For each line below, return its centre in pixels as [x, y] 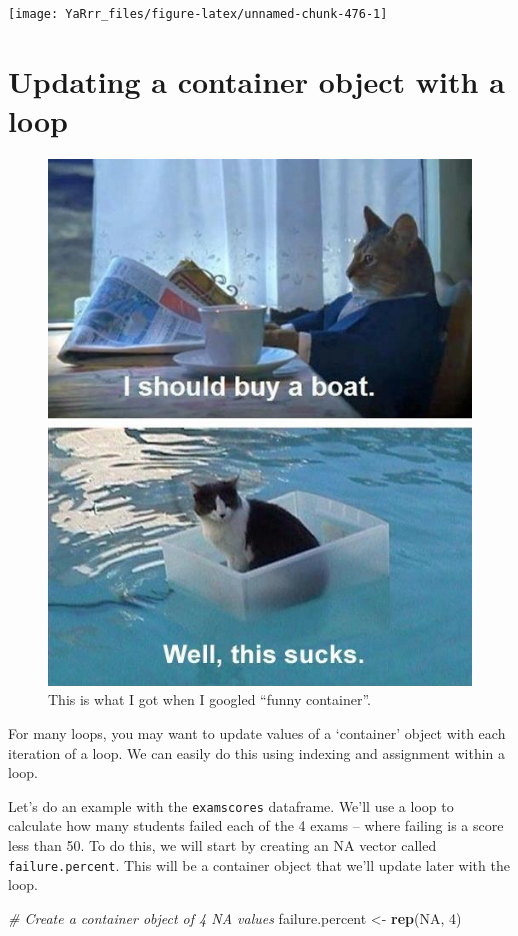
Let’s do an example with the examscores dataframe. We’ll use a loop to [231, 805]
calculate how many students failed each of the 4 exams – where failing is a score [256, 825]
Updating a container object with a [256, 80]
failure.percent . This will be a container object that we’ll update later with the [259, 864]
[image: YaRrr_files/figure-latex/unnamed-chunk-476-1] [198, 14]
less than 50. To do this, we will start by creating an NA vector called [222, 845]
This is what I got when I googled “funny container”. [209, 699]
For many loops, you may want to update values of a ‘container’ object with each [257, 732]
